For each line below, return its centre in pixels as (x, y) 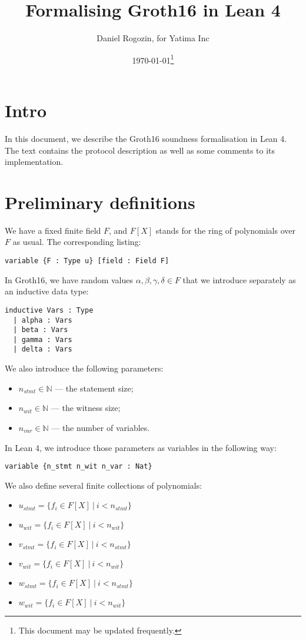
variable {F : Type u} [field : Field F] (87, 261)
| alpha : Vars (43, 320)
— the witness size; (86, 408)
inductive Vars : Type (49, 310)
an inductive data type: (47, 291)
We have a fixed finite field (53, 230)
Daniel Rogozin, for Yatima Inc (153, 38)
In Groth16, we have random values (69, 279)
